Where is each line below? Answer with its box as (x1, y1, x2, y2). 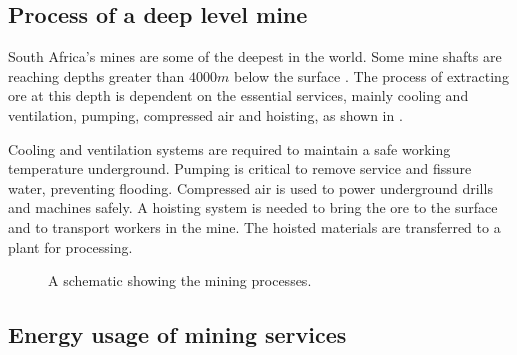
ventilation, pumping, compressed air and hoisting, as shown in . (8, 104, 403, 125)
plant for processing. (8, 236, 133, 257)
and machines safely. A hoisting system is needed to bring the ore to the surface (8, 197, 498, 218)
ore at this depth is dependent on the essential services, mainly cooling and (8, 85, 469, 106)
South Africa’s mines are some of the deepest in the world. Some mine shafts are (8, 46, 502, 67)
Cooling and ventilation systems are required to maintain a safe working (8, 138, 451, 159)
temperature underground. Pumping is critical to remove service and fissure (8, 158, 472, 179)
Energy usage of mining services (8, 319, 347, 350)
